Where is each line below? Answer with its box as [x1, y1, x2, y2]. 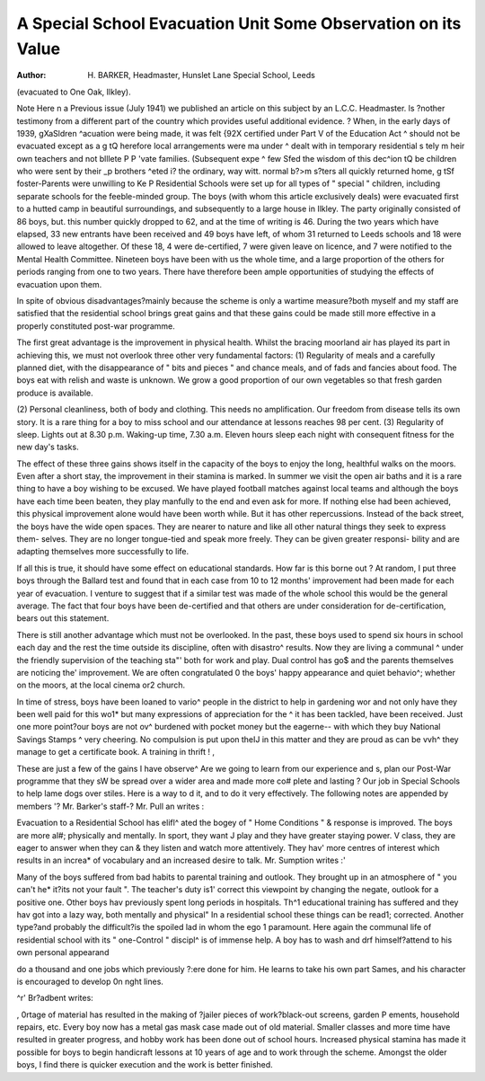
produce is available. [16, 387, 93, 398]
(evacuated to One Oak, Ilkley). [16, 86, 131, 97]
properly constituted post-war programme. [16, 320, 175, 332]
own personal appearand [16, 947, 110, 958]
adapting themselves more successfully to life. [16, 546, 190, 557]
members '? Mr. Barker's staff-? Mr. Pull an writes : [16, 801, 205, 811]
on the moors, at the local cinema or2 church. [16, 679, 186, 691]
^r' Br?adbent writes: [16, 993, 93, 1004]
